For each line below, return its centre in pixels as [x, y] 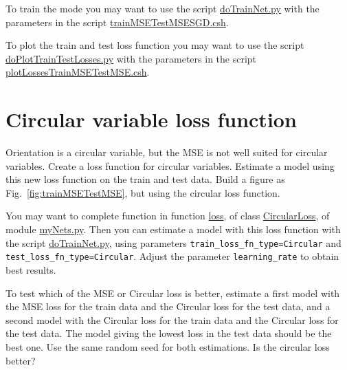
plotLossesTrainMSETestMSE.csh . [78, 72]
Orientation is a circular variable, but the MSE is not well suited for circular [167, 152]
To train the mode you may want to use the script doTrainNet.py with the [163, 8]
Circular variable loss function [151, 119]
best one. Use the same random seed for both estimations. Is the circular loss [168, 346]
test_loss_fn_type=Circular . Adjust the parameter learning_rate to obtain [172, 256]
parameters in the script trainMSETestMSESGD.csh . [117, 22]
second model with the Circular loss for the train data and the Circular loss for [172, 319]
